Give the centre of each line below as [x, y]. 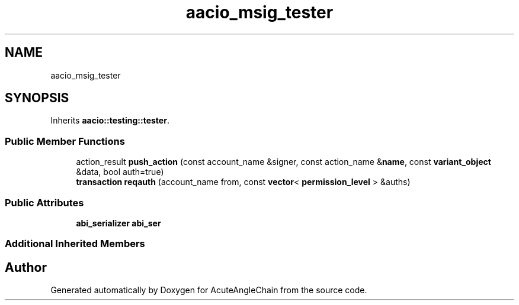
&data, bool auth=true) [120, 172]
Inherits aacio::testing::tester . [110, 121]
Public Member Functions [65, 141]
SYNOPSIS [37, 98]
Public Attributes [44, 202]
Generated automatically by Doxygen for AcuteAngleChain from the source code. [209, 290]
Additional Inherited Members [75, 244]
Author [26, 267]
